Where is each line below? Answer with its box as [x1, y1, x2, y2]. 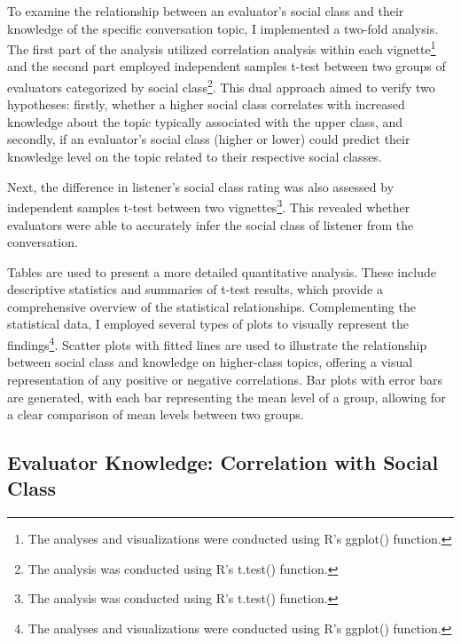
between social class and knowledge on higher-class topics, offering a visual [7, 353, 413, 371]
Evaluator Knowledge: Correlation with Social [7, 449, 439, 476]
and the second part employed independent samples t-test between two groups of [7, 57, 446, 76]
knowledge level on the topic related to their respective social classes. [7, 147, 382, 166]
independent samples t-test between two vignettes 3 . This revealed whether [7, 195, 410, 216]
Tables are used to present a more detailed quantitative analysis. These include [7, 262, 436, 281]
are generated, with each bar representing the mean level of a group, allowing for [7, 387, 446, 406]
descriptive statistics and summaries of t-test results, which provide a [7, 280, 383, 298]
